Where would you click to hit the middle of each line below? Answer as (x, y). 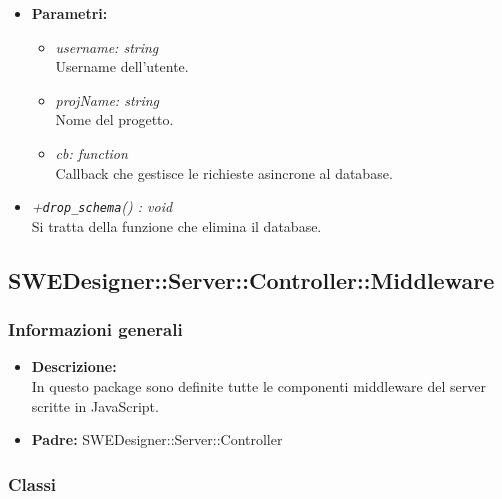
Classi (32, 483)
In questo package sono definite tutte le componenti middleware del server (258, 386)
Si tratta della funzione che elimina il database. (176, 225)
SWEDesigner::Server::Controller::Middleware (251, 279)
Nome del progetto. (114, 119)
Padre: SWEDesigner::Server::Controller (157, 439)
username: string (107, 46)
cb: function (91, 152)
